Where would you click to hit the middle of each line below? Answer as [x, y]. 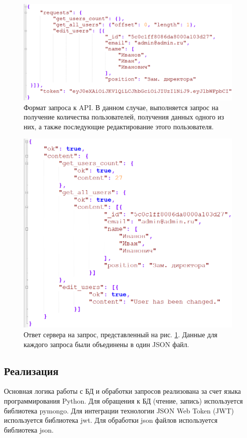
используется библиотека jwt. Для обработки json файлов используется [111, 420]
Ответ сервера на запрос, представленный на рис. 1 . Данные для [121, 335]
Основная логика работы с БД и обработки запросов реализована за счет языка [123, 391]
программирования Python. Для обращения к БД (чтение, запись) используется [123, 401]
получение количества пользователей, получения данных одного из [124, 117]
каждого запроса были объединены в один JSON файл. [107, 344]
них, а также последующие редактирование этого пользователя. [119, 127]
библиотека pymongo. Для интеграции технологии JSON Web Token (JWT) [119, 410]
